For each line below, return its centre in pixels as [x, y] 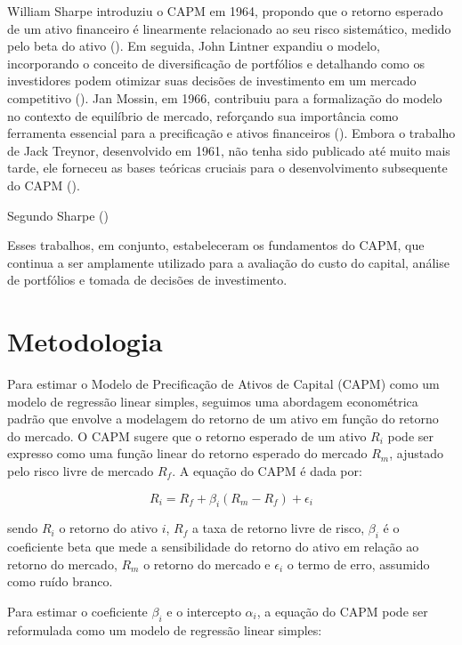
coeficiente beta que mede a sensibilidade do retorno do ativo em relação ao [213, 547]
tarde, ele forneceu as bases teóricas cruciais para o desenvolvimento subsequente [227, 168]
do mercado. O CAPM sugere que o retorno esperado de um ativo [187, 435]
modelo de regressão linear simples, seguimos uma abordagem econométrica [213, 401]
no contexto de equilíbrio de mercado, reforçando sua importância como [203, 115]
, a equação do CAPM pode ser [342, 611]
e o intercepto [204, 611]
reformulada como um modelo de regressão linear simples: [165, 629]
